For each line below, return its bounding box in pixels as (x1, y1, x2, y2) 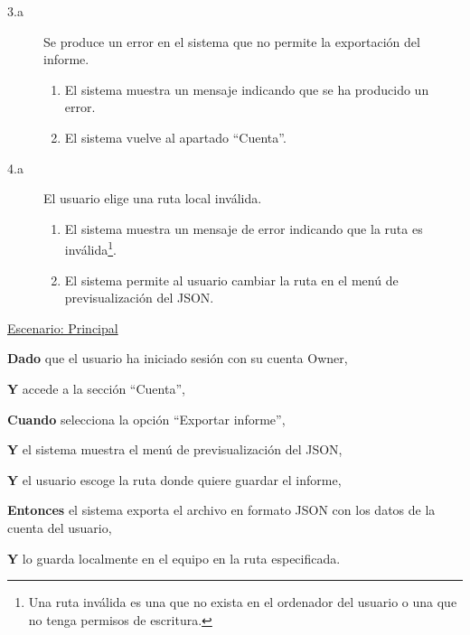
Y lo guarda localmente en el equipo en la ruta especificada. (7, 548, 341, 567)
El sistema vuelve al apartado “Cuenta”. (64, 127, 287, 146)
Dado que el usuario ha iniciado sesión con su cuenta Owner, (7, 349, 348, 368)
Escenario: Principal (7, 318, 118, 337)
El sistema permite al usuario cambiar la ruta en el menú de (64, 270, 399, 289)
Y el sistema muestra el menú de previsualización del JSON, (7, 440, 343, 459)
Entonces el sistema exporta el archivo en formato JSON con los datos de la (7, 500, 436, 519)
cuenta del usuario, (7, 518, 112, 537)
